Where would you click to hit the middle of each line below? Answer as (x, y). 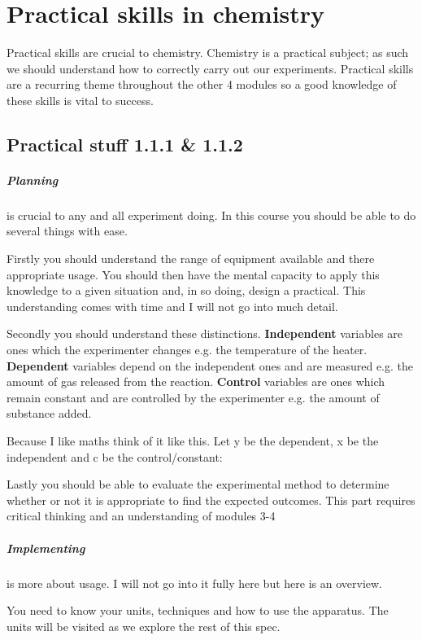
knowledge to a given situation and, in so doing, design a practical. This (186, 290)
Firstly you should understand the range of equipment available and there (191, 259)
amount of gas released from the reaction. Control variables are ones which (196, 381)
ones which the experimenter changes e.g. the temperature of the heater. (187, 349)
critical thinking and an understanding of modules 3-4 (141, 516)
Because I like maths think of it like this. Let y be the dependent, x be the (193, 440)
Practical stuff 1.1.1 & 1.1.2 (125, 144)
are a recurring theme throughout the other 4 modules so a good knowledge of (202, 84)
